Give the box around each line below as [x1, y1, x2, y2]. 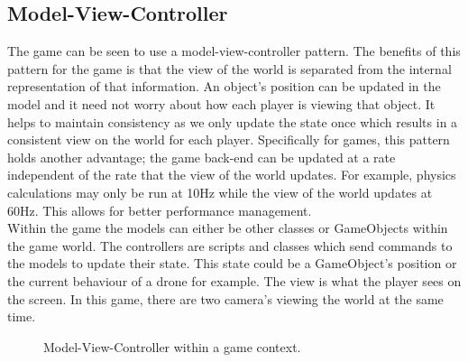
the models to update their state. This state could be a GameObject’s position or [7, 254, 457, 273]
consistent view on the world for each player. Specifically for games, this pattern [7, 130, 450, 149]
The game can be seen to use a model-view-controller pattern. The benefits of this [7, 42, 461, 60]
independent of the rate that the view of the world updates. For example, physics [7, 165, 456, 184]
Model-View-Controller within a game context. [43, 337, 301, 356]
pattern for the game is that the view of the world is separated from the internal [7, 59, 452, 78]
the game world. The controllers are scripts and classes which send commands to [7, 236, 453, 255]
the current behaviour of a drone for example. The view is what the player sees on [7, 271, 462, 290]
